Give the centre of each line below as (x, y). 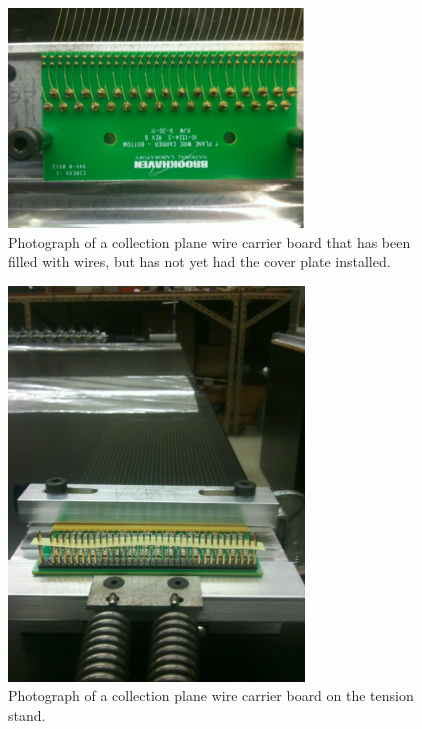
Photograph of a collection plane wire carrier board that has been (209, 241)
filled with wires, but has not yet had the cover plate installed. (199, 261)
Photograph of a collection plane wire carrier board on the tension (211, 695)
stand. (27, 714)
